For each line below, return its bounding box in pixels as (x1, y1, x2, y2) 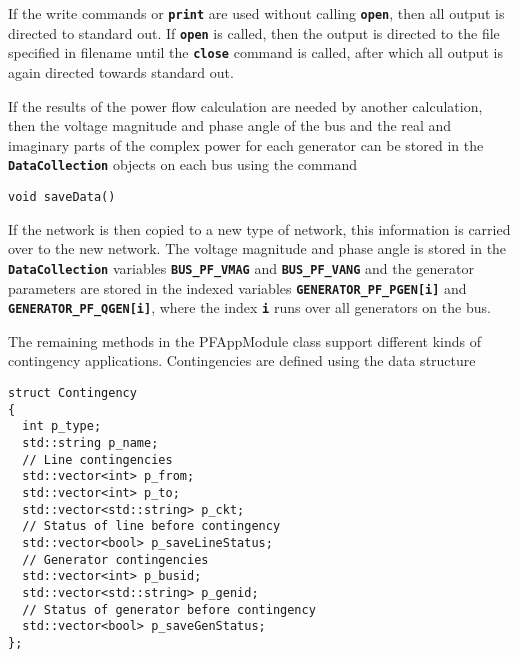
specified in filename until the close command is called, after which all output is (8, 42, 503, 63)
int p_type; (22, 419, 102, 434)
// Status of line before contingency (22, 519, 281, 534)
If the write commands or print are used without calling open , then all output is (8, 3, 505, 23)
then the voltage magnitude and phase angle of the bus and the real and (8, 115, 452, 136)
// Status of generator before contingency (22, 602, 316, 617)
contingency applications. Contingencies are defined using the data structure (8, 350, 476, 371)
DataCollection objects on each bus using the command (8, 154, 357, 175)
